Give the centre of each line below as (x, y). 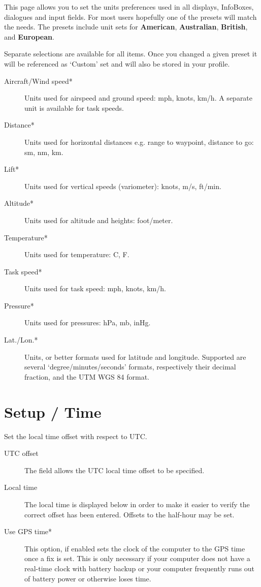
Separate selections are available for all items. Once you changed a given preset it (131, 54)
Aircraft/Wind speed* (38, 81)
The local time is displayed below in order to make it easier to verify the (137, 504)
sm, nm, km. (44, 152)
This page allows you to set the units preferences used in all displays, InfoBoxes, (129, 7)
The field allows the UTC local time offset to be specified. (115, 470)
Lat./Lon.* (21, 340)
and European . (29, 36)
